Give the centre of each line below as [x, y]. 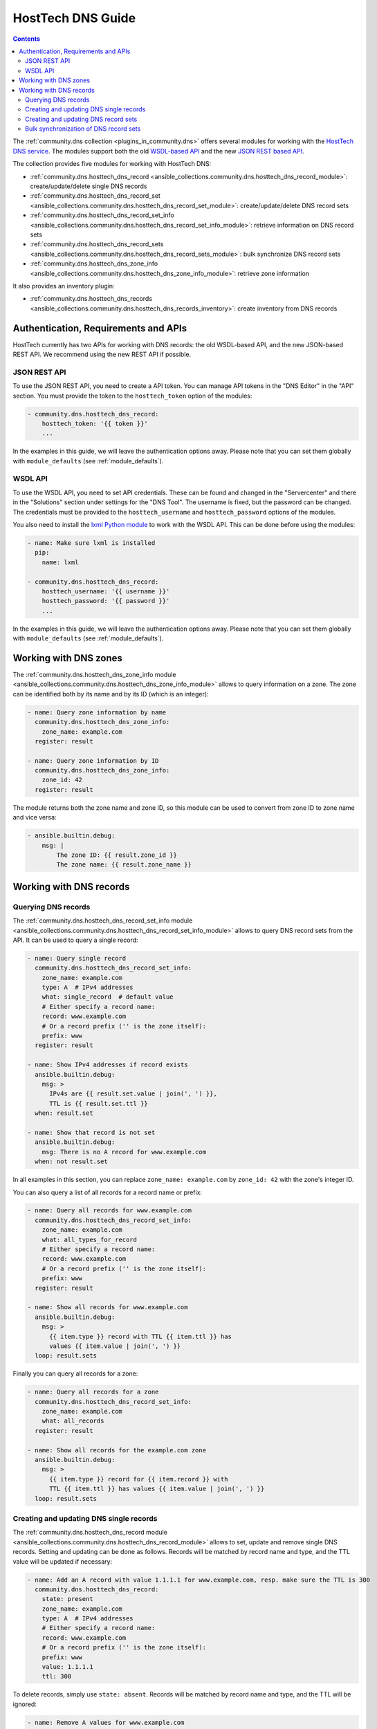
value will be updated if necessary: [63, 1561]
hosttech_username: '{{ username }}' [106, 591]
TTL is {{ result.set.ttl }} [99, 1103]
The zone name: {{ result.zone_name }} [124, 865]
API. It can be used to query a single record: [75, 940]
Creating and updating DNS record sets [81, 119]
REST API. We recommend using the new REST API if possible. [102, 354]
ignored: [25, 1704]
